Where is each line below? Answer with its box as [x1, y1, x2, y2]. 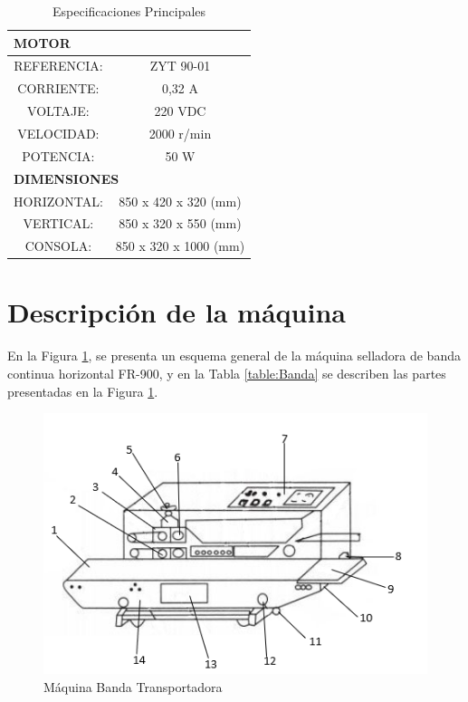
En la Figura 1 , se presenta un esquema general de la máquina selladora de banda [7, 346, 461, 365]
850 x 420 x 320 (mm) [119, 191, 242, 210]
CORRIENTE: [17, 79, 100, 98]
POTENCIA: [22, 146, 95, 165]
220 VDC [154, 101, 206, 120]
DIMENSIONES [14, 168, 119, 188]
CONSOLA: [24, 236, 92, 255]
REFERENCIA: [14, 56, 103, 75]
